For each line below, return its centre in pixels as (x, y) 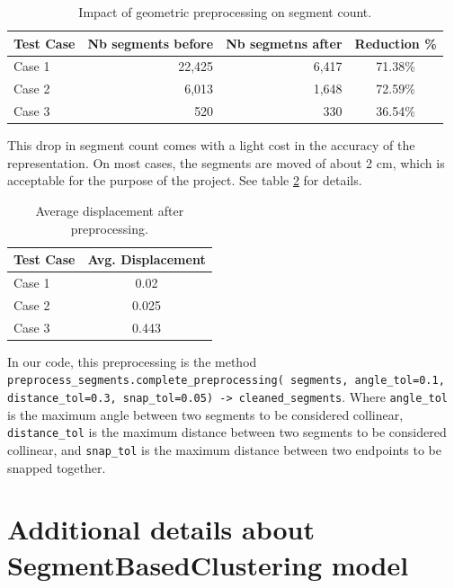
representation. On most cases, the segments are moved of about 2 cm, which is (226, 162)
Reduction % (396, 43)
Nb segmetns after (284, 43)
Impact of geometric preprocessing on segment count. (225, 12)
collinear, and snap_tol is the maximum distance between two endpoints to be (224, 449)
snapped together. (57, 467)
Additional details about (161, 529)
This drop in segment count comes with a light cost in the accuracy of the (211, 145)
